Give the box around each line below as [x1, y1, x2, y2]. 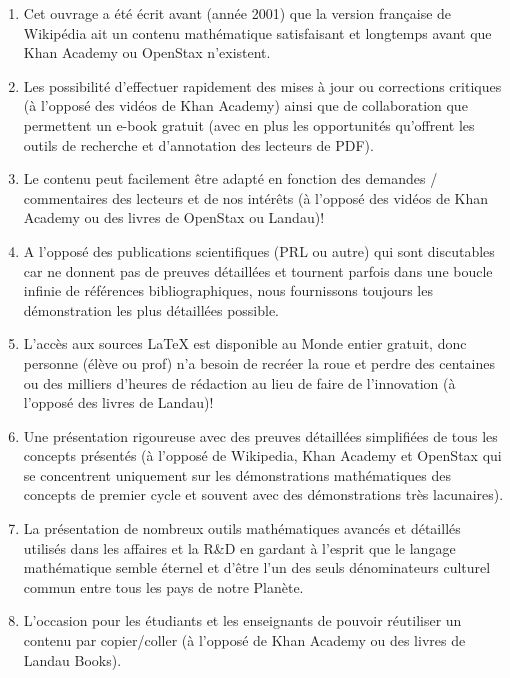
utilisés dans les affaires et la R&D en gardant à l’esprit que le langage [23, 537, 456, 558]
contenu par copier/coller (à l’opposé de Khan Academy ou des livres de [23, 630, 466, 651]
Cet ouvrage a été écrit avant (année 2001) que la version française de [23, 3, 452, 23]
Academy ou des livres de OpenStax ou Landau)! [23, 207, 325, 228]
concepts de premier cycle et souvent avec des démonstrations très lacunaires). [23, 484, 504, 505]
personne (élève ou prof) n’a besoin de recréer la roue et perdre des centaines [23, 352, 495, 373]
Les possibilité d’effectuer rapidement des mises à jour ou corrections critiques [23, 75, 502, 96]
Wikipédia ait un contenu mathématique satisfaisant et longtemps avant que [23, 22, 492, 43]
